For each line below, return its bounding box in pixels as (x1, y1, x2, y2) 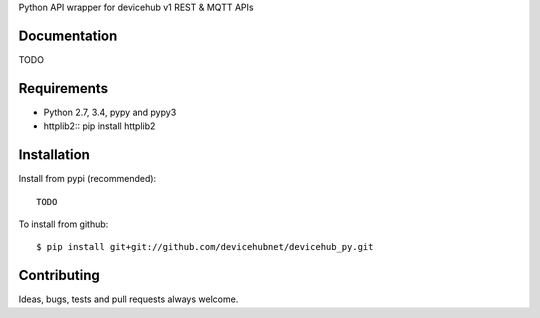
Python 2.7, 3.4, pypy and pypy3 (43, 106, 177, 118)
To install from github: (18, 218, 109, 230)
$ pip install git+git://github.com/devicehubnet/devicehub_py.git (36, 241, 374, 253)
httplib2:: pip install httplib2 (43, 120, 156, 132)
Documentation (18, 27, 118, 44)
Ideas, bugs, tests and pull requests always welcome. (18, 293, 239, 305)
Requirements (18, 80, 109, 97)
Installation (18, 146, 90, 164)
